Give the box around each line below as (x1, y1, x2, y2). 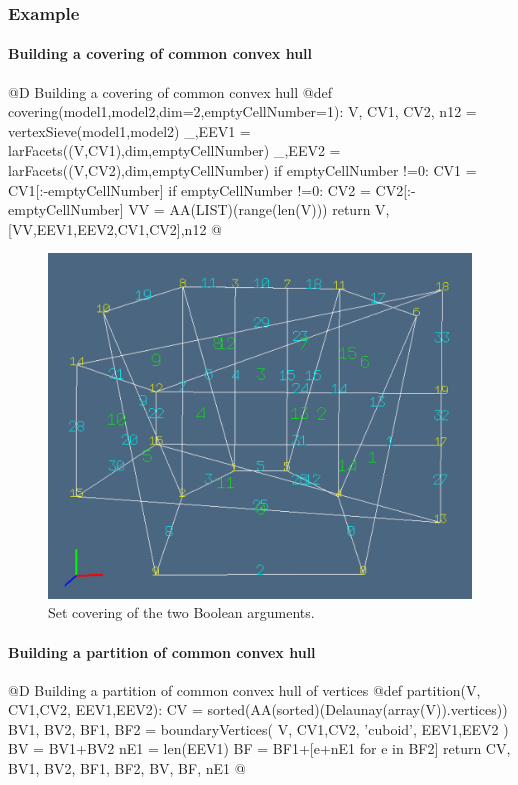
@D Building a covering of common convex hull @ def (8, 81, 332, 102)
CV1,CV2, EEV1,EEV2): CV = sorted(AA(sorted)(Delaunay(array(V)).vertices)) (8, 699, 508, 720)
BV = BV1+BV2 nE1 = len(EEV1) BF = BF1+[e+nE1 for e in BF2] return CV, (8, 738, 511, 759)
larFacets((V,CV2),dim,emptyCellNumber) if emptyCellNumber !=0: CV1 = (8, 160, 477, 181)
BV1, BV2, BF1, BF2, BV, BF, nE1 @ (8, 758, 246, 779)
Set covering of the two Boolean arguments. (48, 602, 315, 623)
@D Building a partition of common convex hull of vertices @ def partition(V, (8, 679, 481, 700)
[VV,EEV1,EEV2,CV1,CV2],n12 (8, 218, 207, 239)
